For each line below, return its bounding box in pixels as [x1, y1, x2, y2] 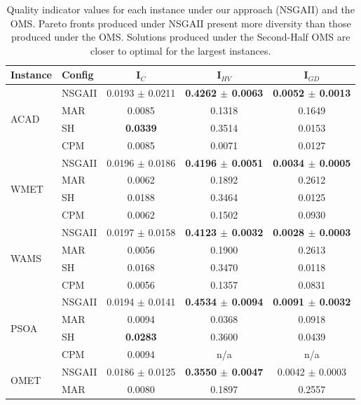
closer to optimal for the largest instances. [90, 43, 271, 57]
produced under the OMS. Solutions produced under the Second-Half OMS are [11, 29, 350, 44]
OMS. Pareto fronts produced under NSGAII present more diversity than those [10, 15, 351, 30]
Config [61, 67, 94, 82]
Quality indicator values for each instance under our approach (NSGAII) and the [6, 2, 355, 16]
